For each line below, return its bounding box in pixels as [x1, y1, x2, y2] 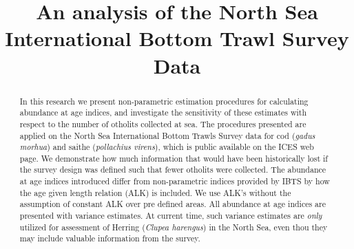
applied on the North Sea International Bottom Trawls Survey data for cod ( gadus [19, 129, 315, 141]
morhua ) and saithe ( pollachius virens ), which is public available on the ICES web [19, 141, 314, 153]
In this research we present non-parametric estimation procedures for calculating [19, 95, 309, 107]
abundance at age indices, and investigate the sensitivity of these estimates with [19, 107, 307, 118]
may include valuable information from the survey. [19, 232, 200, 244]
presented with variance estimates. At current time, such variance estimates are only [19, 210, 322, 221]
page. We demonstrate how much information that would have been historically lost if [19, 152, 328, 164]
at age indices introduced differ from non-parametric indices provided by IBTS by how [19, 175, 330, 187]
